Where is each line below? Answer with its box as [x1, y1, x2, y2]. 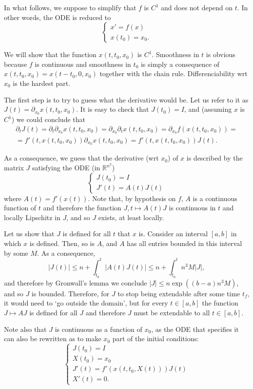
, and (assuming [184, 104, 232, 114]
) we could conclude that [11, 114, 85, 124]
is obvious [206, 49, 235, 60]
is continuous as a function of [55, 324, 142, 334]
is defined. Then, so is [29, 238, 95, 248]
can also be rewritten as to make [4, 333, 101, 344]
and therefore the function [43, 203, 121, 213]
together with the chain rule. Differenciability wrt [99, 68, 248, 79]
